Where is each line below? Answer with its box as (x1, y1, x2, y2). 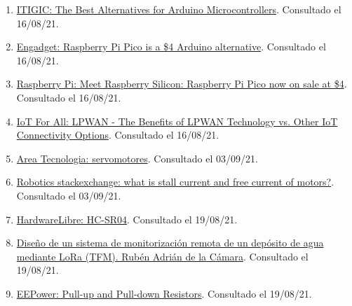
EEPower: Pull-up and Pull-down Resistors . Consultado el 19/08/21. (16, 286, 312, 300)
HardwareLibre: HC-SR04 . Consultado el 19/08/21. (16, 211, 238, 226)
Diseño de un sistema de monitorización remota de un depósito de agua (16, 235, 324, 250)
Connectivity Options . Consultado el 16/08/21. (16, 127, 219, 142)
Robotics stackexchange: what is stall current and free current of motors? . (16, 174, 334, 189)
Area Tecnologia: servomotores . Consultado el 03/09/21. (16, 151, 258, 165)
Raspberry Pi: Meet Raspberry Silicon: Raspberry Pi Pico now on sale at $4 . (16, 76, 347, 91)
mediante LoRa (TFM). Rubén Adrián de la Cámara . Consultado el (16, 249, 309, 263)
